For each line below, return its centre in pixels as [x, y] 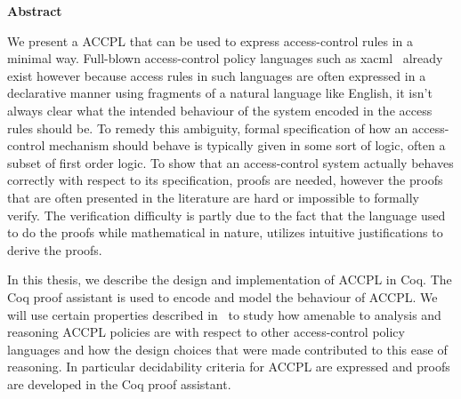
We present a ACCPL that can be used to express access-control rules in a [210, 40]
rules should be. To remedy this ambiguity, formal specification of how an [208, 128]
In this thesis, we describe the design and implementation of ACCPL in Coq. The [230, 279]
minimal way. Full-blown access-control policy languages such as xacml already [225, 58]
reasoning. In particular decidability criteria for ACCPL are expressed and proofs [229, 367]
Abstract [35, 11]
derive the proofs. [55, 249]
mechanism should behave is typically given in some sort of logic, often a [247, 145]
